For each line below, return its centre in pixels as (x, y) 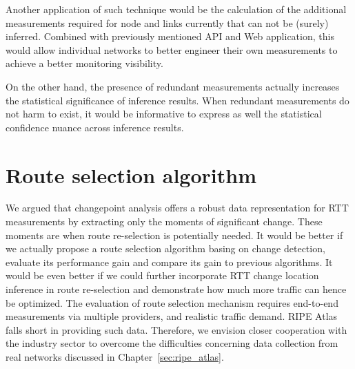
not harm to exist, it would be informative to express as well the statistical (164, 114)
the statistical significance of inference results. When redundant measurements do (177, 100)
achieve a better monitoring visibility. (84, 63)
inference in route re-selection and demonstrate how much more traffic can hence (176, 289)
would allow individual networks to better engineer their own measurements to (172, 49)
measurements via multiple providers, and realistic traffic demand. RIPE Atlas (172, 316)
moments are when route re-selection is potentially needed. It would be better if (174, 235)
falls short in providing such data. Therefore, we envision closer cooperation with (176, 329)
